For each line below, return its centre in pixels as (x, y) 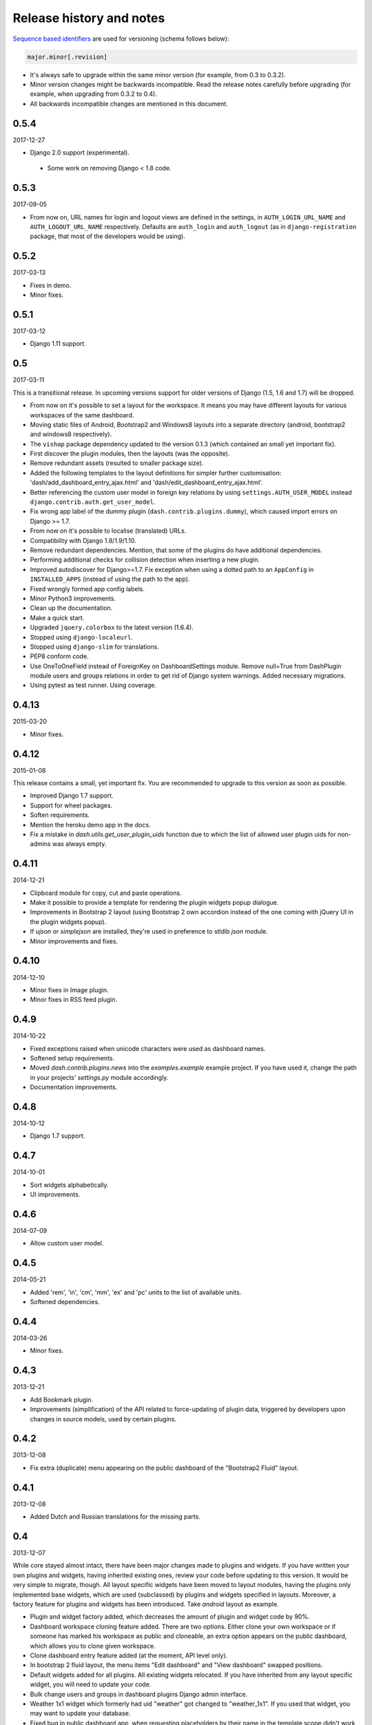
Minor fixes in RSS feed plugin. (73, 1000)
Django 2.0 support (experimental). (80, 152)
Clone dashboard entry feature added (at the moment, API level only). (129, 1655)
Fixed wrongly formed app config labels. (87, 589)
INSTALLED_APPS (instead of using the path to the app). (110, 579)
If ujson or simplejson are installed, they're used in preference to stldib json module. (149, 931)
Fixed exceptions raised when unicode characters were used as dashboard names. (148, 1048)
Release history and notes (89, 18)
